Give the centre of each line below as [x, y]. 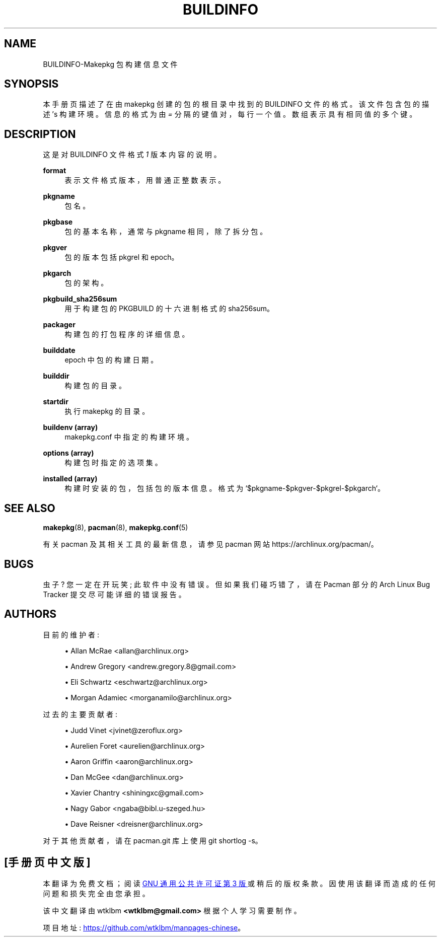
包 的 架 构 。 [86, 283]
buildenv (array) [70, 427]
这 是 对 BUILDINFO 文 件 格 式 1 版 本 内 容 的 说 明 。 [132, 155]
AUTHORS [30, 614]
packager [59, 325]
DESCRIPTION [40, 134]
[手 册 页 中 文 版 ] [47, 862]
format [55, 171]
